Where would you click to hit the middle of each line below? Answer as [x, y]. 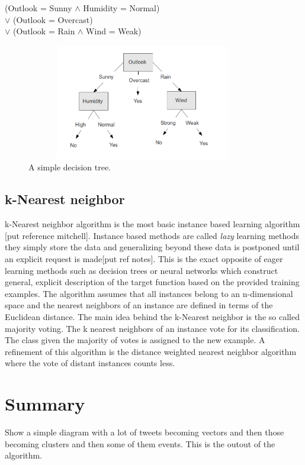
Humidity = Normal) [121, 8]
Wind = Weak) [114, 31]
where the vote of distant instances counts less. [90, 363]
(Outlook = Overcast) [53, 19]
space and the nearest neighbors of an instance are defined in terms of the [139, 305]
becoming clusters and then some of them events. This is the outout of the [140, 443]
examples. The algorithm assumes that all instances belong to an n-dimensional [149, 293]
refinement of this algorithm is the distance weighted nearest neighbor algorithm [151, 351]
